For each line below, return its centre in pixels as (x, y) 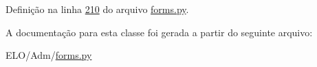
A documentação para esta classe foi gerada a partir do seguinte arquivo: (159, 32)
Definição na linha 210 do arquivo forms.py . (97, 9)
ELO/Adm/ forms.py (49, 55)
